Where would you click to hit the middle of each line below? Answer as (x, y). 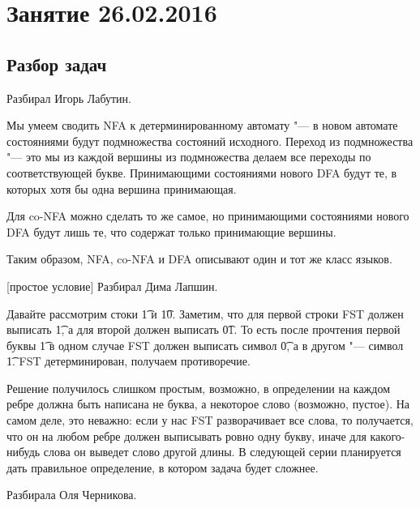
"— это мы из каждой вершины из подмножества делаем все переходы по (189, 157)
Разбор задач (57, 64)
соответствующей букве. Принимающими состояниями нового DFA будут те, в (202, 172)
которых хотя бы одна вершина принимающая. (122, 188)
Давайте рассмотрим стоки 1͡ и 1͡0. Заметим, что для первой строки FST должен (205, 313)
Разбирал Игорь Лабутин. (69, 98)
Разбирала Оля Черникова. (72, 495)
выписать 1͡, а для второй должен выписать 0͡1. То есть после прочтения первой (204, 329)
